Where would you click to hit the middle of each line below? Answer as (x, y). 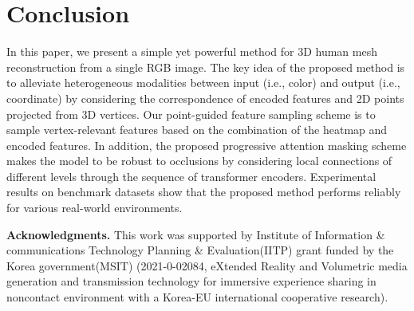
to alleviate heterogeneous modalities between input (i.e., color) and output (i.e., (203, 83)
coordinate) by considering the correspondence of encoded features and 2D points (205, 98)
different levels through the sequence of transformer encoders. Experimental (191, 176)
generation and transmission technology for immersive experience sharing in (191, 281)
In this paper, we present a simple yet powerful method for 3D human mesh (192, 51)
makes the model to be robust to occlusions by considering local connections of (199, 161)
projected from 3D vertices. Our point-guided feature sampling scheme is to (191, 114)
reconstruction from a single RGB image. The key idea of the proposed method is (206, 67)
